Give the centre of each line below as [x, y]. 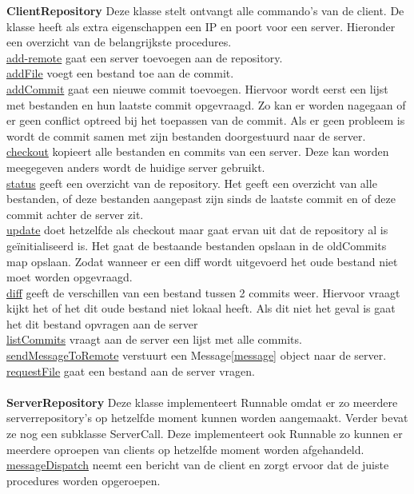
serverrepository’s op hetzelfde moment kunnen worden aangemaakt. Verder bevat [207, 418]
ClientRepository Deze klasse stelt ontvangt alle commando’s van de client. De [205, 10]
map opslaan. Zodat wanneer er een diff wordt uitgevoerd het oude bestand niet [202, 261]
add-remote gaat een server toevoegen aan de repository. [145, 57]
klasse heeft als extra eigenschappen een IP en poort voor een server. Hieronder [201, 26]
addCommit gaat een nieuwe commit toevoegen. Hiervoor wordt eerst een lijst [197, 88]
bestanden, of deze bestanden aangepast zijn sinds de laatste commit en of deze [201, 199]
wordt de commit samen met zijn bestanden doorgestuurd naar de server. [186, 135]
